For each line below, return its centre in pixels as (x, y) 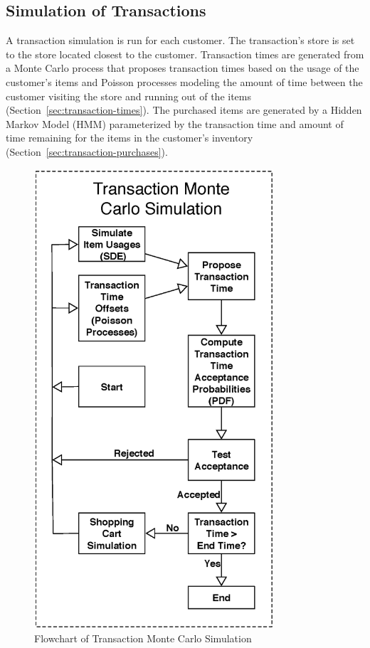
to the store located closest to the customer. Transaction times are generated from (185, 54)
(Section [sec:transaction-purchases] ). (87, 151)
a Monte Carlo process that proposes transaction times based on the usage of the (183, 68)
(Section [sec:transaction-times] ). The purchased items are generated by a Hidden (184, 110)
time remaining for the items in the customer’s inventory (129, 138)
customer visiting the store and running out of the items (128, 96)
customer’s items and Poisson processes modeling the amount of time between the (184, 81)
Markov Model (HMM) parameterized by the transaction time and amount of (175, 123)
